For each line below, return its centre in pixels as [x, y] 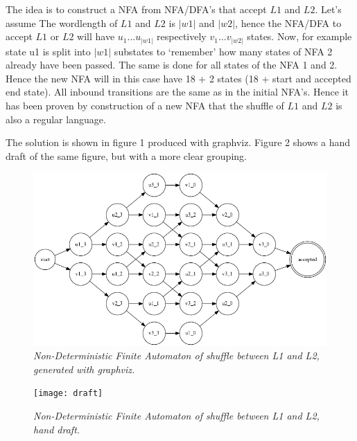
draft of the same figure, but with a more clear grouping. [126, 155]
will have [96, 36]
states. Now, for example [299, 36]
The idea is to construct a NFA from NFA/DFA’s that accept [136, 9]
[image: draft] [68, 394]
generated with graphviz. [84, 369]
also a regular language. [56, 119]
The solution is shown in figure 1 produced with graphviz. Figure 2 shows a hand [178, 142]
